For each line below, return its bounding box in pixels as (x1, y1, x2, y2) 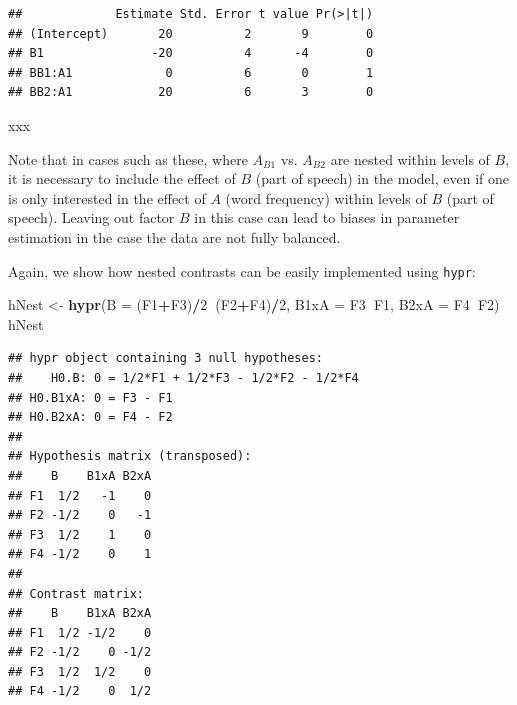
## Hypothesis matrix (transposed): (8, 449, 252, 464)
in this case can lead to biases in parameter (194, 207, 460, 228)
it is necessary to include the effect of (8, 168, 236, 189)
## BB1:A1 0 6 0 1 (8, 65, 374, 80)
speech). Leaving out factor (8, 207, 175, 228)
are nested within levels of (330, 148, 490, 169)
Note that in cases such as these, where (8, 148, 248, 169)
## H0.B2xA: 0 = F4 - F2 (8, 410, 173, 425)
